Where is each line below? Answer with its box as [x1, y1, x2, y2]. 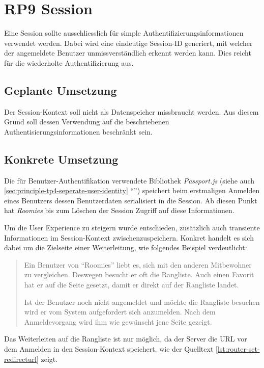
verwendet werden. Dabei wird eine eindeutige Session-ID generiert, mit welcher [4, 37, 253, 48]
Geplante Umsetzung [4, 82, 117, 98]
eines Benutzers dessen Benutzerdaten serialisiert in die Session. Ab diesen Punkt [4, 195, 257, 205]
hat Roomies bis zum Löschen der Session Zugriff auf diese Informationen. [4, 205, 234, 216]
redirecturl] [4, 353, 39, 364]
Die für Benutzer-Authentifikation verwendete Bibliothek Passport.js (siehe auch [4, 175, 255, 186]
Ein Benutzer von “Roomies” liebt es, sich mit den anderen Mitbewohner [24, 259, 252, 270]
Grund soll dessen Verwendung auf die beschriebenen [4, 116, 169, 127]
